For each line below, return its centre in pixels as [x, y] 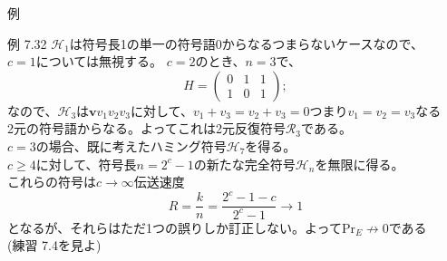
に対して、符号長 [86, 164]
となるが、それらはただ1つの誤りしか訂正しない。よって [175, 227]
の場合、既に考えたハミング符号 [131, 145]
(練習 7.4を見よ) [54, 245]
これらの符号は [52, 182]
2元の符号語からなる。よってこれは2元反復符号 [146, 128]
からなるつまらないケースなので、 [323, 43]
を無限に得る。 [360, 164]
